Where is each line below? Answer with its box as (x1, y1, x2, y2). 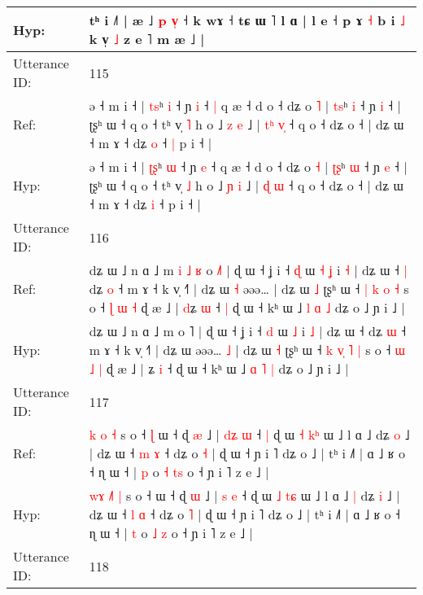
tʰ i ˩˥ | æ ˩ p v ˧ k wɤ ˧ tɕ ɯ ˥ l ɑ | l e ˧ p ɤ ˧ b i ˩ (89, 11, 405, 29)
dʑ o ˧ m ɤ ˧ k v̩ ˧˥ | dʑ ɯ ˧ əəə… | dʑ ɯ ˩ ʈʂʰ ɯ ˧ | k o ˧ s (89, 279, 409, 298)
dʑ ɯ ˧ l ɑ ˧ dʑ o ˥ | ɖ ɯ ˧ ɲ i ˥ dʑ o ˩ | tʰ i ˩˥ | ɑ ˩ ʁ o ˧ (89, 505, 400, 523)
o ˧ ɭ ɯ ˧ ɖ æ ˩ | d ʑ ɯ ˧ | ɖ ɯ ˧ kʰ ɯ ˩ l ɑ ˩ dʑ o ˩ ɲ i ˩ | (89, 298, 405, 317)
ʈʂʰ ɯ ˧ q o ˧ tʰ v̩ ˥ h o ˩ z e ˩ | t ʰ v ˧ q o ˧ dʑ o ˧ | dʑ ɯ (89, 115, 404, 133)
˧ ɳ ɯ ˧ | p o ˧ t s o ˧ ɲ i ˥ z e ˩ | (89, 462, 269, 481)
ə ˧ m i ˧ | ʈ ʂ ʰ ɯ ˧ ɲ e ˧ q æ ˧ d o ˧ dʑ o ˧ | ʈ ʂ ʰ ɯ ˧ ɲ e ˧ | (89, 157, 408, 176)
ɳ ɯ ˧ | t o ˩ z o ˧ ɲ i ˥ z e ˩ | (89, 523, 253, 542)
